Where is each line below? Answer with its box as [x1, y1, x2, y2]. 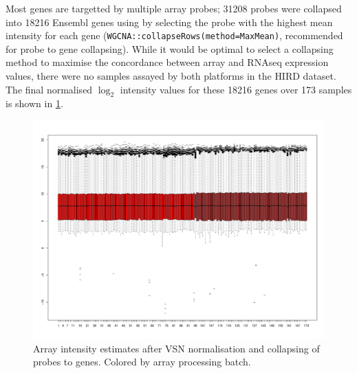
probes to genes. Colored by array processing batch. [33, 354, 251, 369]
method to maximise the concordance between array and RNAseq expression [6, 55, 329, 69]
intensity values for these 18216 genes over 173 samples [120, 82, 352, 96]
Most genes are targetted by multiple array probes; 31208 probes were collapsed [6, 1, 342, 15]
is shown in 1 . [6, 96, 63, 111]
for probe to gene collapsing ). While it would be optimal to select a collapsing [6, 41, 334, 56]
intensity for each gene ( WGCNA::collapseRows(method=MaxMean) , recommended [6, 28, 343, 43]
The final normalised [6, 82, 93, 96]
